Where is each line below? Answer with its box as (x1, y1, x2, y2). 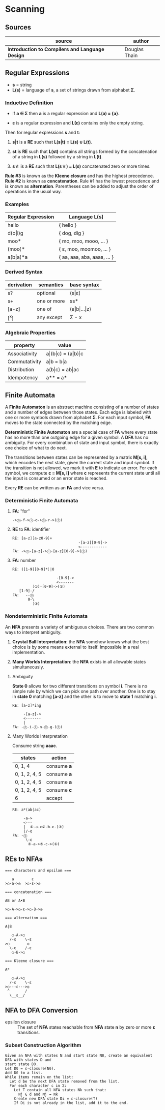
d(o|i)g (7, 230, 24, 237)
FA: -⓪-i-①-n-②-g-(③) (12, 724, 63, 729)
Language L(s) (69, 213, 104, 220)
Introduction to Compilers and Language (7, 46, 105, 53)
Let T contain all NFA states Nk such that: (14, 1087, 107, 1092)
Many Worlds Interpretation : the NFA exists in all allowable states (12, 659, 146, 664)
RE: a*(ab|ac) (12, 807, 41, 812)
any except (36, 314, 62, 321)
